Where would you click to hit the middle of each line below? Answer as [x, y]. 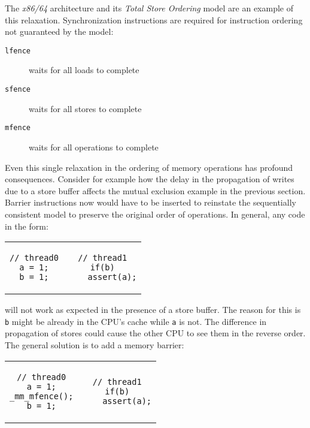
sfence [18, 90]
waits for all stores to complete [85, 108]
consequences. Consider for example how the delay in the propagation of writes [150, 179]
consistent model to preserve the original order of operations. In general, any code [155, 214]
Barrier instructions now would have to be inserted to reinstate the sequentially [151, 202]
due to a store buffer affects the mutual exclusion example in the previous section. [155, 190]
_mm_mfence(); [42, 396]
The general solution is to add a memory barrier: [95, 344]
